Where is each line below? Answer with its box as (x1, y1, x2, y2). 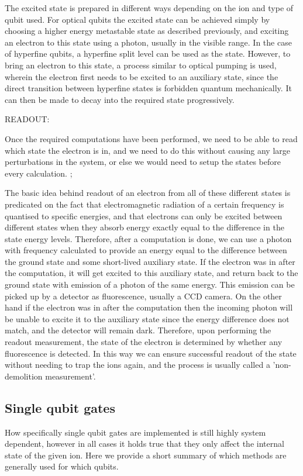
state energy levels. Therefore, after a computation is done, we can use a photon (5, 232, 292, 244)
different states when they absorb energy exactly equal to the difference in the (5, 221, 284, 233)
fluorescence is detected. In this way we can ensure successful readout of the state (5, 347, 297, 359)
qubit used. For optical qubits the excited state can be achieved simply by (5, 13, 270, 25)
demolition (5, 370, 43, 382)
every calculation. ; (5, 167, 73, 179)
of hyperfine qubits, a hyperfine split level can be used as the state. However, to (5, 47, 291, 60)
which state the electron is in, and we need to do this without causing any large (5, 144, 291, 156)
